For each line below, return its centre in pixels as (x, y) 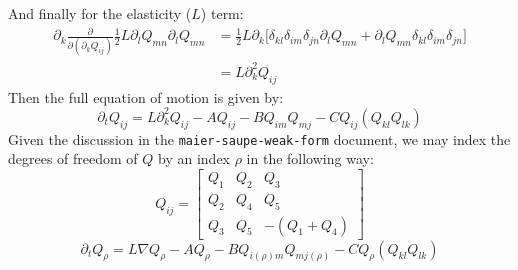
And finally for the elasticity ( (100, 13)
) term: (222, 13)
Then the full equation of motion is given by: (146, 96)
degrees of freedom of (73, 158)
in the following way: (310, 158)
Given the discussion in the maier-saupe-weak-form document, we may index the (259, 138)
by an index (194, 158)
